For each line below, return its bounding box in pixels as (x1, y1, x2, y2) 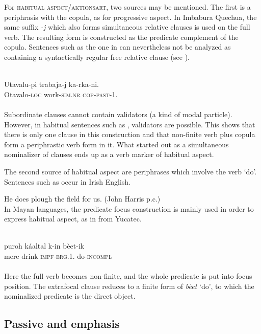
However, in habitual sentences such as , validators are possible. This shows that (4, 119, 255, 129)
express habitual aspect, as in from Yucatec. (4, 213, 142, 224)
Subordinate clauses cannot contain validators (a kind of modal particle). (4, 108, 232, 119)
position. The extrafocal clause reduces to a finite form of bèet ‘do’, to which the (4, 280, 254, 291)
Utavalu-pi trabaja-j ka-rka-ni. (4, 79, 99, 90)
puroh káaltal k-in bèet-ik (4, 240, 85, 251)
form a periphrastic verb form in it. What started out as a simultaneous (4, 139, 229, 149)
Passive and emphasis (4, 316, 120, 331)
